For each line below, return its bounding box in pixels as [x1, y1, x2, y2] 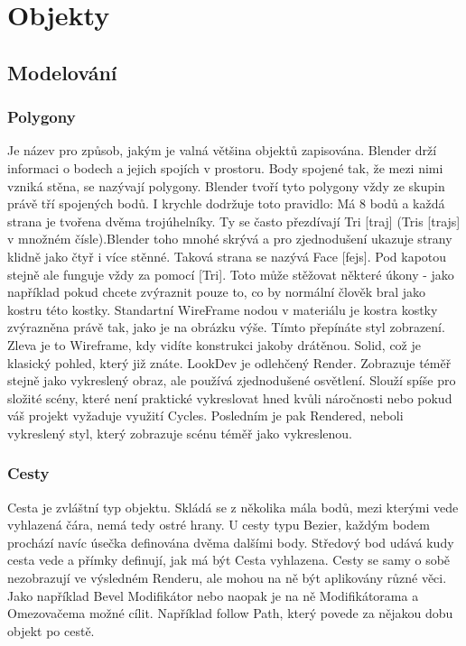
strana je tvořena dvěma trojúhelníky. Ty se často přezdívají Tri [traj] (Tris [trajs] [7, 211, 461, 230]
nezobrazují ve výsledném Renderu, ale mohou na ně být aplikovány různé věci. [7, 568, 447, 587]
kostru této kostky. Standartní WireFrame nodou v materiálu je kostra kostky [7, 300, 438, 318]
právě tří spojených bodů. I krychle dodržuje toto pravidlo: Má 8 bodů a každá [7, 194, 445, 213]
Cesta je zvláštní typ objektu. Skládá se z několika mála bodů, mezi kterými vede [7, 497, 459, 516]
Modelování [7, 58, 117, 86]
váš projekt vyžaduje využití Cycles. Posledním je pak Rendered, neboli [7, 406, 404, 425]
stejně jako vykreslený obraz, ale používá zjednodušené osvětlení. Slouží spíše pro [7, 371, 456, 390]
